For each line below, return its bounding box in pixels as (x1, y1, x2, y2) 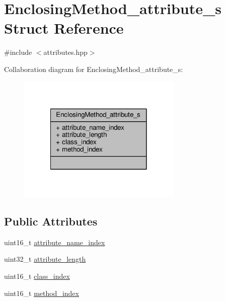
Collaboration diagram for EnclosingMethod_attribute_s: (4, 63, 183, 74)
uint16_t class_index (4, 270, 70, 281)
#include (4, 47, 32, 57)
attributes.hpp (43, 47, 88, 57)
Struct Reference (4, 18, 124, 38)
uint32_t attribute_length (4, 254, 86, 264)
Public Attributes (4, 213, 98, 229)
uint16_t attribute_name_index (4, 237, 105, 247)
